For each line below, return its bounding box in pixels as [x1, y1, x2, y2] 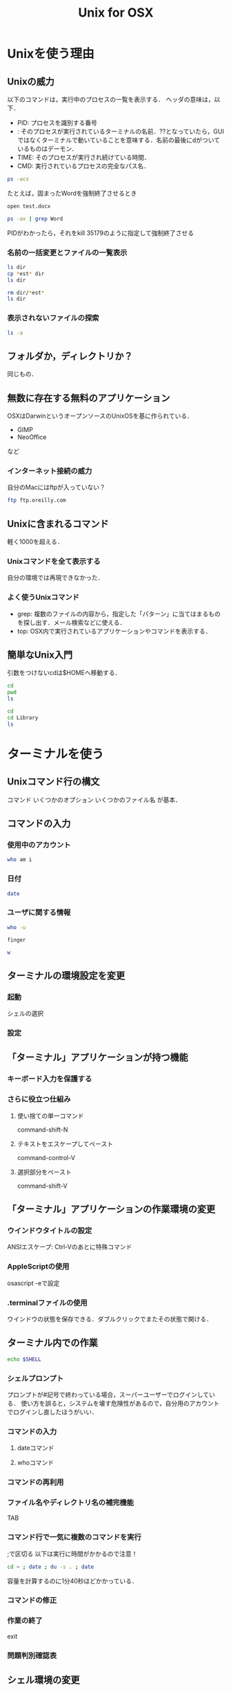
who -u [7, 923, 26, 931]
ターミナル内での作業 [7, 1337, 98, 1349]
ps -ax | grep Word [7, 215, 63, 222]
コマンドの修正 [7, 1596, 57, 1606]
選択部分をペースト [17, 1168, 72, 1176]
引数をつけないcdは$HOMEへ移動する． [7, 669, 121, 677]
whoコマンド [17, 1458, 54, 1467]
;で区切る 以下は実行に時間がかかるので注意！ [7, 1550, 138, 1558]
